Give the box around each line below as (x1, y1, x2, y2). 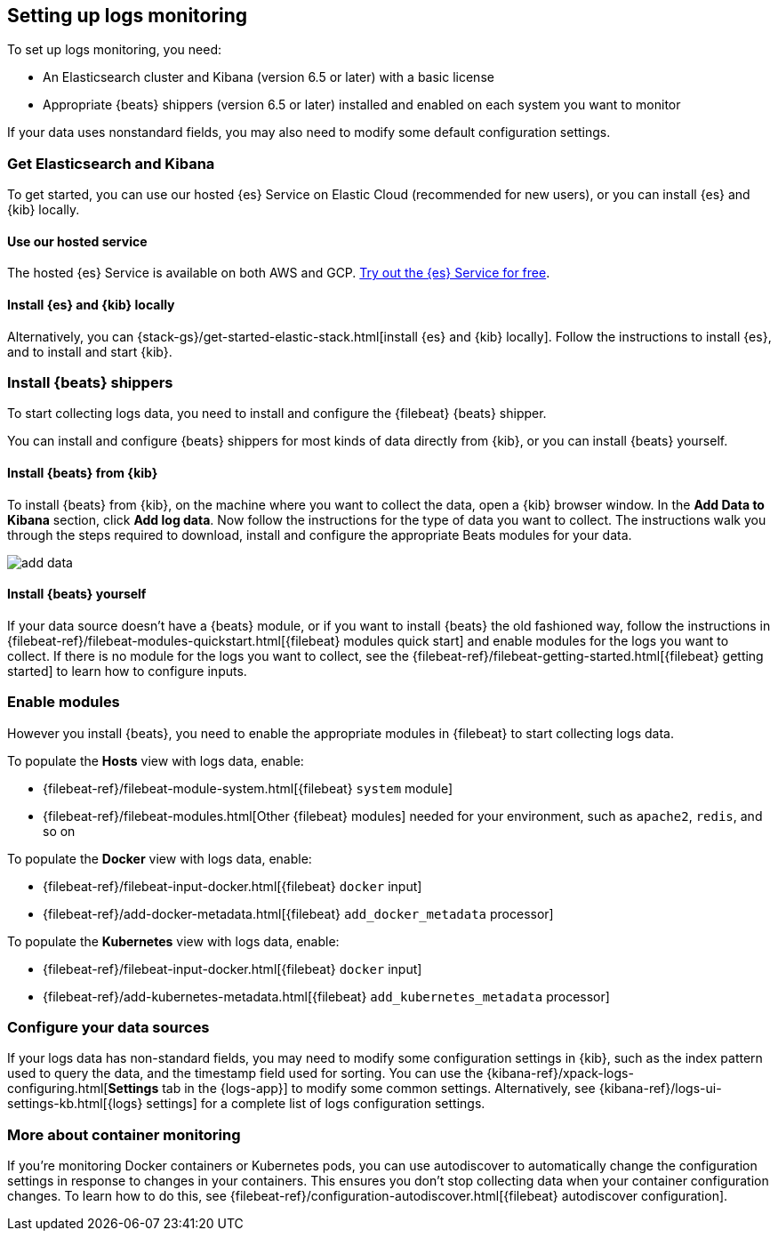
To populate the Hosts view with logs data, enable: (7, 752, 304, 768)
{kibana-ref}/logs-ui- (598, 1081, 722, 1097)
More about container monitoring (7, 1125, 241, 1144)
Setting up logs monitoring (7, 4, 248, 27)
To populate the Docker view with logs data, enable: (7, 850, 312, 866)
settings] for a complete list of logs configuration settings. (146, 1096, 485, 1112)
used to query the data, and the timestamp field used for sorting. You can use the (7, 1065, 484, 1081)
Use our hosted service (7, 233, 148, 249)
